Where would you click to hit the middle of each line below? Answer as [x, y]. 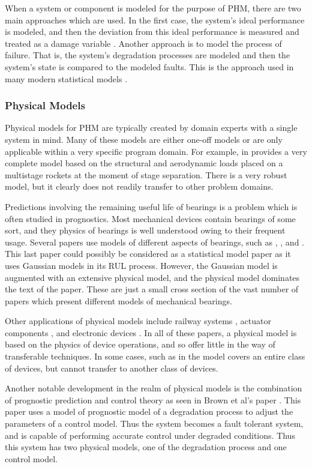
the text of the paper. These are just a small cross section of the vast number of [152, 289]
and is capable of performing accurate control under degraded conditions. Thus [150, 435]
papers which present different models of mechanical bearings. [118, 300]
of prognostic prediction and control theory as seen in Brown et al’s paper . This [153, 399]
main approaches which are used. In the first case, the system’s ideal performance [155, 20]
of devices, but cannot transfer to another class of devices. [112, 368]
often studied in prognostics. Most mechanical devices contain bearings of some [150, 218]
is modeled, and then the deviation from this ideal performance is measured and [152, 32]
